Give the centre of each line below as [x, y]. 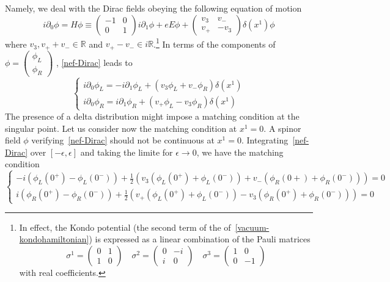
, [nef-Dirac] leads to [94, 63]
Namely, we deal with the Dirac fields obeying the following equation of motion [153, 8]
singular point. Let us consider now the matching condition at [121, 128]
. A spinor [282, 128]
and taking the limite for [127, 152]
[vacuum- [252, 227]
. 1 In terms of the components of [215, 43]
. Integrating [265, 140]
